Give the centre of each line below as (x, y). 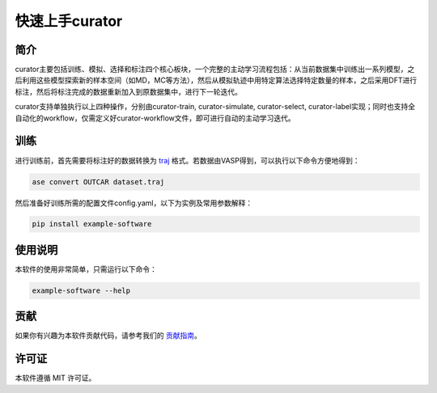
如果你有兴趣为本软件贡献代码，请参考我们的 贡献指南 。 (108, 336)
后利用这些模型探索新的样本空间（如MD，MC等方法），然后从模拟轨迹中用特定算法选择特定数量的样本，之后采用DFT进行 (216, 80)
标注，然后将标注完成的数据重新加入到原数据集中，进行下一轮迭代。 (128, 91)
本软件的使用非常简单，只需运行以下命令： (86, 269)
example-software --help (81, 290)
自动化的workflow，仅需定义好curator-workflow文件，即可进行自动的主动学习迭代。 (155, 118)
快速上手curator (69, 21)
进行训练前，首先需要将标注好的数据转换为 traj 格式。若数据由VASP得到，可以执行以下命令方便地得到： (187, 160)
